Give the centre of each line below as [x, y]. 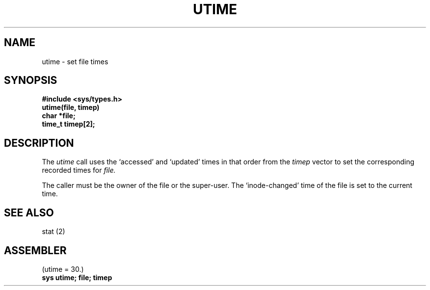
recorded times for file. [79, 170]
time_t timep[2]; [68, 124]
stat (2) [54, 232]
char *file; [59, 116]
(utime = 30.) [63, 269]
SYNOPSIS [31, 80]
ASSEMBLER [35, 250]
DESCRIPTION [39, 143]
